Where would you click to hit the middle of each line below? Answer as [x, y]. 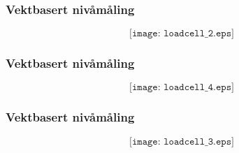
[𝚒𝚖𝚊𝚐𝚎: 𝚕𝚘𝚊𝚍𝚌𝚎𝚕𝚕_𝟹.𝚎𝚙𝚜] [182, 141]
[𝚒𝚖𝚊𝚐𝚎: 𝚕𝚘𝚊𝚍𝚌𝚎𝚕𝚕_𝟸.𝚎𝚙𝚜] [182, 34]
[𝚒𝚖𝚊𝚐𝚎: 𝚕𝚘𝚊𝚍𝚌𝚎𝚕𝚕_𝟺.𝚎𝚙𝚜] [182, 88]
